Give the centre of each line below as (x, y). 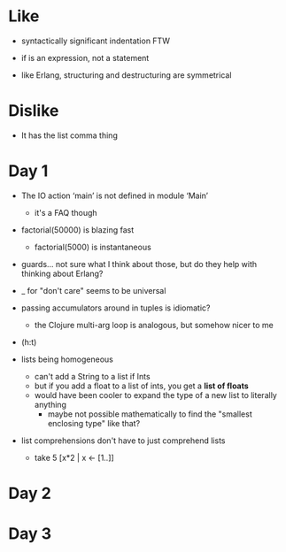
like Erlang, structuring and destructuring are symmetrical (126, 75)
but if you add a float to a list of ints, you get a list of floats (141, 386)
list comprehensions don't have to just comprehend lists (123, 441)
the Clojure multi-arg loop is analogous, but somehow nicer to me (154, 325)
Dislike (34, 111)
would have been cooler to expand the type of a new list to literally (156, 395)
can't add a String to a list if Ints (93, 376)
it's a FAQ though (66, 212)
